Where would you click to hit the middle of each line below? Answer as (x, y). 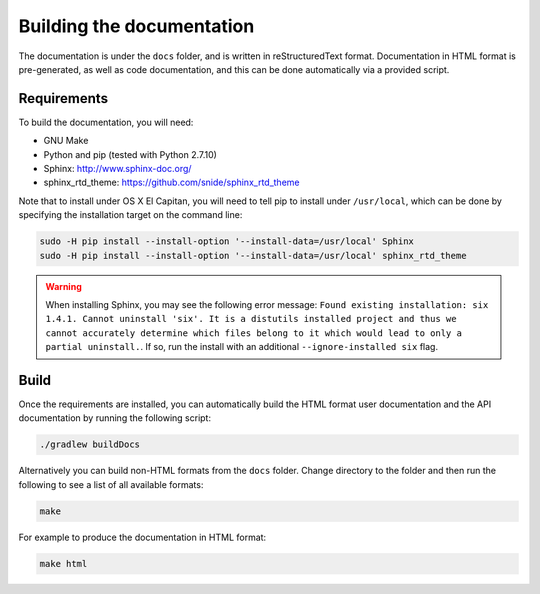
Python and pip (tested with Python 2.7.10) (130, 154)
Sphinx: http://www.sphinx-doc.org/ (117, 169)
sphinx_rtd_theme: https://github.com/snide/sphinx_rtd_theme (171, 182)
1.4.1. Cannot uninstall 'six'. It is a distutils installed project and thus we (251, 319)
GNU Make (66, 141)
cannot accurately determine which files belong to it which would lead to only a (253, 333)
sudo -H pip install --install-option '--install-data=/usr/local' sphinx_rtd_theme (253, 255)
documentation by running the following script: (115, 418)
